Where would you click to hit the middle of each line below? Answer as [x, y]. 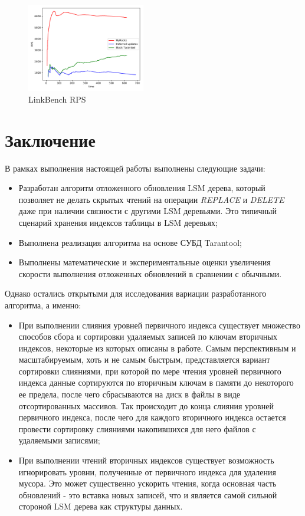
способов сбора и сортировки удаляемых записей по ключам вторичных [148, 336]
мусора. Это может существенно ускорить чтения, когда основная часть [147, 483]
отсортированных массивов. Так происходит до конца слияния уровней [146, 405]
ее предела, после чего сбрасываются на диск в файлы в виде [129, 394]
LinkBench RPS [57, 99]
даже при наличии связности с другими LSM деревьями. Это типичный [147, 211]
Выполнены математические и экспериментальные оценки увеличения [145, 262]
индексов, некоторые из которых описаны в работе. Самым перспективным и [157, 348]
